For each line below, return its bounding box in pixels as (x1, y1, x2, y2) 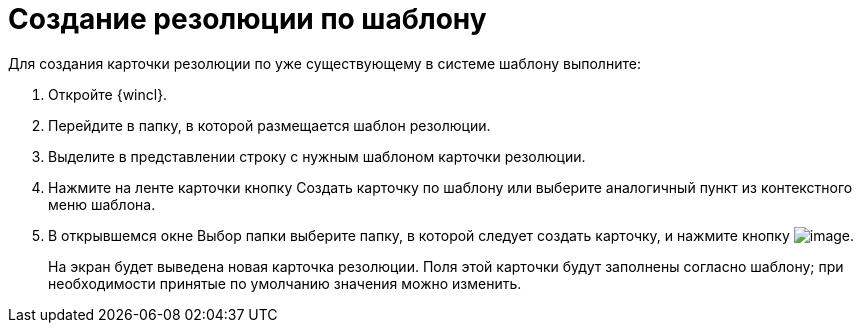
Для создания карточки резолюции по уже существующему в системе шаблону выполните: (8, 54, 641, 72)
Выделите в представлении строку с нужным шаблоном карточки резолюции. (48, 147, 586, 165)
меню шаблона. (48, 195, 156, 213)
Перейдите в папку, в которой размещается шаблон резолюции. (48, 116, 491, 134)
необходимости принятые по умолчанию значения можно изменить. (48, 274, 522, 292)
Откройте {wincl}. (48, 85, 168, 103)
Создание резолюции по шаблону (8, 2, 487, 36)
